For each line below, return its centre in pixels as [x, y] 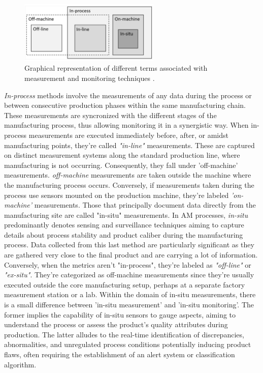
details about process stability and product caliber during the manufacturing [124, 234]
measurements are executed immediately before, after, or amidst [128, 135]
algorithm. [20, 364]
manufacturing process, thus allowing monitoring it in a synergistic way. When [126, 125]
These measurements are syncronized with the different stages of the [110, 115]
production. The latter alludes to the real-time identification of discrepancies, [124, 334]
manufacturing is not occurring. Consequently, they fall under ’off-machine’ [121, 165]
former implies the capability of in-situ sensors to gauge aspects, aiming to [120, 314]
